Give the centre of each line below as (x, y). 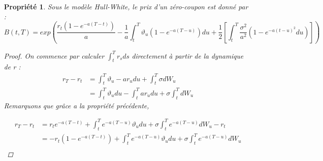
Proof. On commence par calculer (54, 55)
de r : (12, 67)
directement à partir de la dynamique (188, 55)
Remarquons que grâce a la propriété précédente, (77, 105)
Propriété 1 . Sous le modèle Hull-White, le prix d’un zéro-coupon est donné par (126, 6)
